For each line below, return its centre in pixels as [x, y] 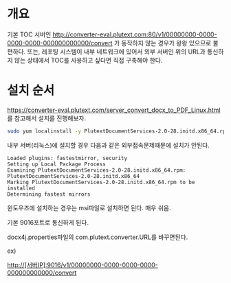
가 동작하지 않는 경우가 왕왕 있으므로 [163, 43]
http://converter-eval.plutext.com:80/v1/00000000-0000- [135, 34]
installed [21, 188]
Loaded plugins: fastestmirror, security [67, 158]
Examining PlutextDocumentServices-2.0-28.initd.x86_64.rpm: [97, 170]
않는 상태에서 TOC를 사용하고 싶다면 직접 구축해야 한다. [88, 60]
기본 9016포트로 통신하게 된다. [48, 222]
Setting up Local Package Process [57, 164]
